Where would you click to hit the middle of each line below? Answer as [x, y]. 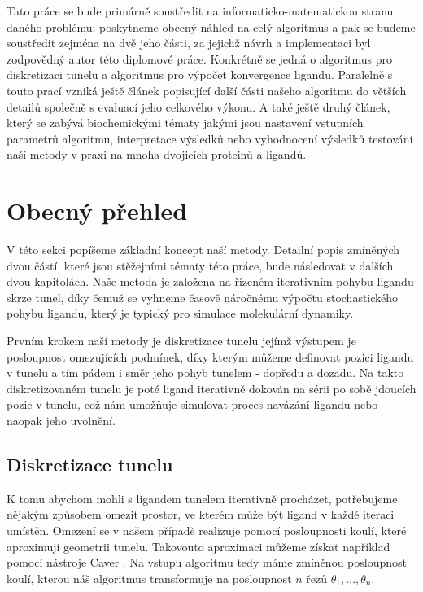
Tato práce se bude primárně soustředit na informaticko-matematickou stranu [200, 11]
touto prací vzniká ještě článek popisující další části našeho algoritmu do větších [207, 90]
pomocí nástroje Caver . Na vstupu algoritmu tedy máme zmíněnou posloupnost [207, 562]
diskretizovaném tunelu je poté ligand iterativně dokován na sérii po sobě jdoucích [211, 388]
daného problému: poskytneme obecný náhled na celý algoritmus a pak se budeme [211, 26]
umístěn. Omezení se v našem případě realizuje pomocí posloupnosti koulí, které [207, 530]
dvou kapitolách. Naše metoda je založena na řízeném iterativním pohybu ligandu [210, 281]
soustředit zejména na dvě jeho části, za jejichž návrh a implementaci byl [189, 43]
